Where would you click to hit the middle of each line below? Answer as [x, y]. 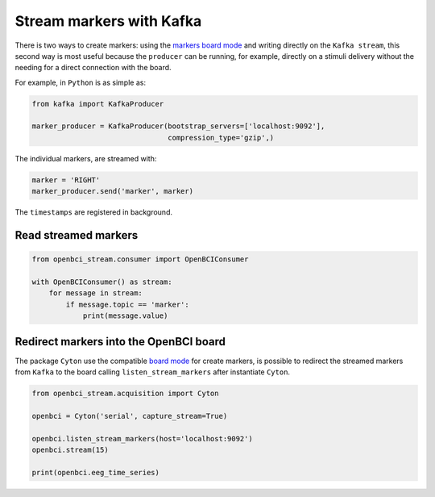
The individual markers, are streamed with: [86, 158]
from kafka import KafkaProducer [98, 104]
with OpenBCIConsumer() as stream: [102, 282]
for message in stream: [95, 293]
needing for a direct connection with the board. [93, 68]
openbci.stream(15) [70, 450]
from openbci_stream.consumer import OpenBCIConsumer [140, 259]
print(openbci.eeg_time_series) [96, 472]
